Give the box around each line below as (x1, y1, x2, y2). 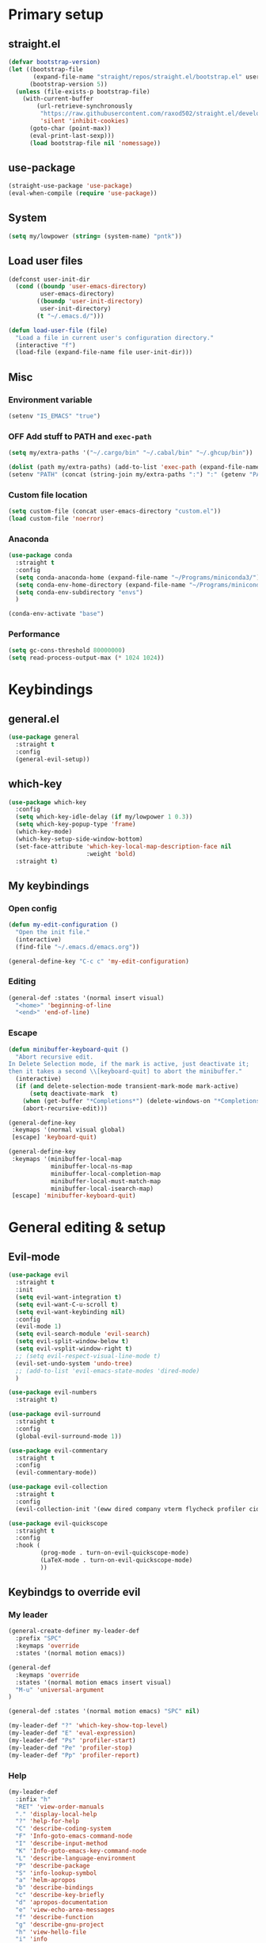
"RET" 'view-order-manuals (15, 1803, 104, 1811)
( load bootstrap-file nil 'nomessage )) (28, 139, 161, 147)
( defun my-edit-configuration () (8, 921, 119, 929)
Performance (8, 628, 61, 639)
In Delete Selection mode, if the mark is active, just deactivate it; (8, 1060, 249, 1068)
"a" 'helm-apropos (15, 1876, 77, 1884)
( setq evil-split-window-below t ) (15, 1338, 129, 1346)
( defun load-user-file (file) (8, 326, 108, 334)
